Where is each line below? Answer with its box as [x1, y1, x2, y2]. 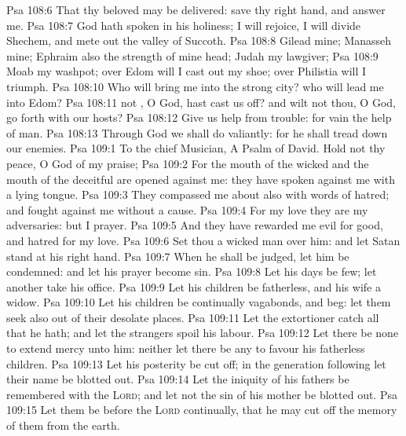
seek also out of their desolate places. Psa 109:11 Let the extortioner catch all [6, 309, 379, 325]
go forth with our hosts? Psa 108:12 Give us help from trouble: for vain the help [6, 109, 392, 126]
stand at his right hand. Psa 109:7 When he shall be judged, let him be [6, 247, 349, 264]
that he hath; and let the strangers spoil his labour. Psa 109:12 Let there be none [6, 324, 399, 341]
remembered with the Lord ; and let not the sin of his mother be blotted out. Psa [6, 386, 397, 402]
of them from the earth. [6, 417, 120, 434]
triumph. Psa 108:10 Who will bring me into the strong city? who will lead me [6, 78, 384, 94]
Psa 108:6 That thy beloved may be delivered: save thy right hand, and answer [6, 2, 386, 17]
